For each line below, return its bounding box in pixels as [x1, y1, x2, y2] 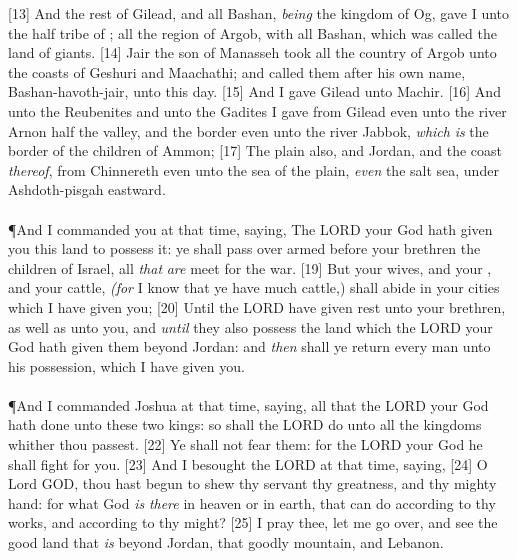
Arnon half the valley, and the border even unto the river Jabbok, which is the [8, 120, 489, 141]
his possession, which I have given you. [8, 355, 245, 376]
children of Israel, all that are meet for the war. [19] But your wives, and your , [8, 257, 492, 278]
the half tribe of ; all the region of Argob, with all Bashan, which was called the [8, 22, 497, 43]
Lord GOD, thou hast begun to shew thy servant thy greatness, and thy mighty [8, 473, 497, 494]
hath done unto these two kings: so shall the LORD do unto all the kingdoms [8, 414, 482, 435]
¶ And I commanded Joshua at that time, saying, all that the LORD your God [8, 394, 489, 415]
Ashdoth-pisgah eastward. [8, 179, 166, 200]
